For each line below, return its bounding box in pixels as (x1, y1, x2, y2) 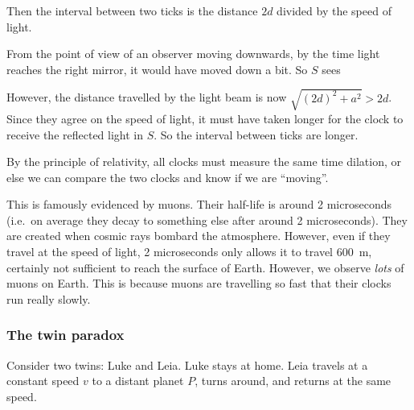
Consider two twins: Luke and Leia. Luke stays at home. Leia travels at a (6, 356, 368, 373)
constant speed (6, 372, 80, 389)
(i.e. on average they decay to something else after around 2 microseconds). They (6, 211, 408, 228)
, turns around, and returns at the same (195, 372, 391, 389)
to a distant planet (92, 372, 184, 389)
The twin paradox (6, 325, 125, 345)
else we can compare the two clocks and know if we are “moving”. (6, 168, 329, 185)
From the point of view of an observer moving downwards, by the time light (6, 45, 380, 62)
